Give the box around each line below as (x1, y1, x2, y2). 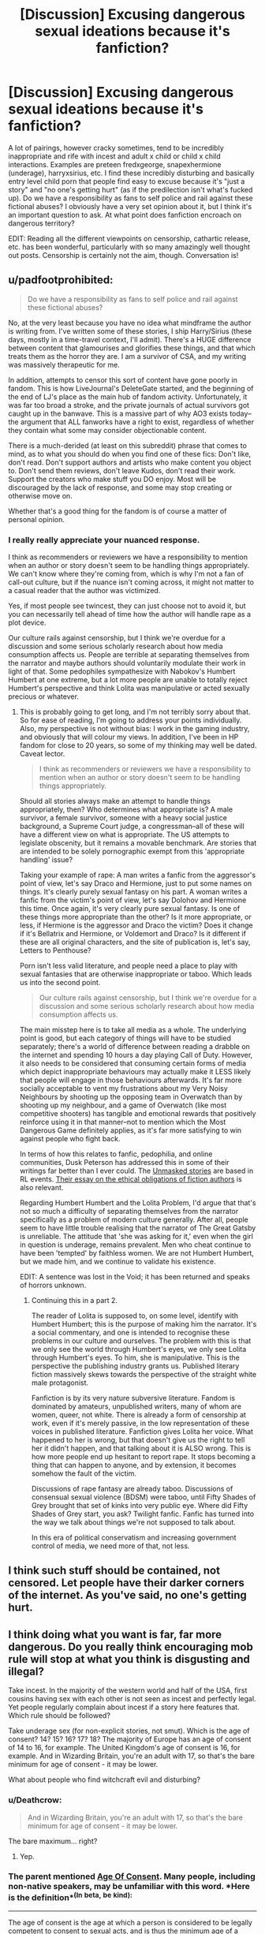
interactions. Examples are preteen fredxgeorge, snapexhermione (8, 159, 222, 169)
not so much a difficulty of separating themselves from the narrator (19, 1207, 239, 1216)
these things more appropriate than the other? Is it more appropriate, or (19, 913, 252, 922)
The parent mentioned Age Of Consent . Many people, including (8, 1871, 256, 1882)
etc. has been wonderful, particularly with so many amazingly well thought (8, 242, 251, 252)
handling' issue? (19, 855, 73, 864)
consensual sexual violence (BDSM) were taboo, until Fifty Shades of (31, 1492, 256, 1502)
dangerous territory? (8, 218, 75, 228)
